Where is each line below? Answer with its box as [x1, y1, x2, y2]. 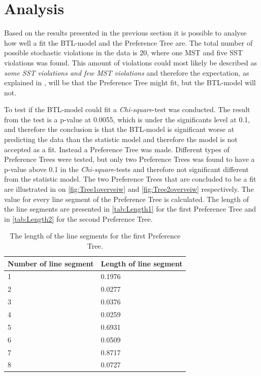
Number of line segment [8, 258, 94, 268]
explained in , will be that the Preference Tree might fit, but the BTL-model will [4, 77, 256, 88]
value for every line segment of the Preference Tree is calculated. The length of [4, 193, 249, 204]
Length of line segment [101, 258, 183, 268]
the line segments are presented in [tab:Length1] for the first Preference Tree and [4, 203, 256, 214]
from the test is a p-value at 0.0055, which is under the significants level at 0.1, [4, 114, 250, 124]
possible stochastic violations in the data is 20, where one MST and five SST [4, 47, 243, 58]
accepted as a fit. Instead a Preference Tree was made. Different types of [4, 144, 230, 154]
